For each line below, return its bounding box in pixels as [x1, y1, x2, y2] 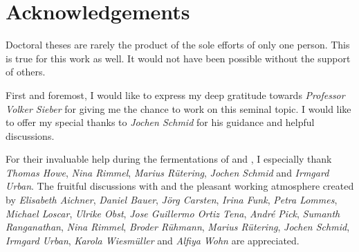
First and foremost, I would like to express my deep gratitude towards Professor [6, 87, 345, 102]
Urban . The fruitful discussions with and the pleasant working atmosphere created [6, 179, 354, 193]
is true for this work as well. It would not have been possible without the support [6, 51, 351, 65]
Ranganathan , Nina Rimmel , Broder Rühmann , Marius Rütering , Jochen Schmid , [6, 219, 350, 234]
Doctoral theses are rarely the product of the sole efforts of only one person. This [6, 37, 350, 52]
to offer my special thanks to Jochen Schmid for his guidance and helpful [6, 115, 315, 129]
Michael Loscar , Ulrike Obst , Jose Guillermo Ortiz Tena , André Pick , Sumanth [6, 206, 340, 220]
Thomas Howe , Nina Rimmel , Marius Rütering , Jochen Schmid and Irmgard [6, 165, 329, 179]
